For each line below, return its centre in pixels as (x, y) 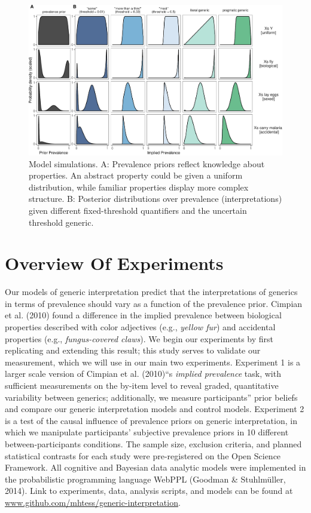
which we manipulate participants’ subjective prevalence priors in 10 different (147, 432)
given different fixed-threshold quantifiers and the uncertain (138, 210)
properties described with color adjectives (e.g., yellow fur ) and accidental (140, 327)
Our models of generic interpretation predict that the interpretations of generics (151, 292)
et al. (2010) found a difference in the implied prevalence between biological (143, 315)
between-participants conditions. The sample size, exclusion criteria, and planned (153, 443)
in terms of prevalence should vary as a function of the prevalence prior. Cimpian (154, 303)
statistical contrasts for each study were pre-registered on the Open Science (143, 455)
